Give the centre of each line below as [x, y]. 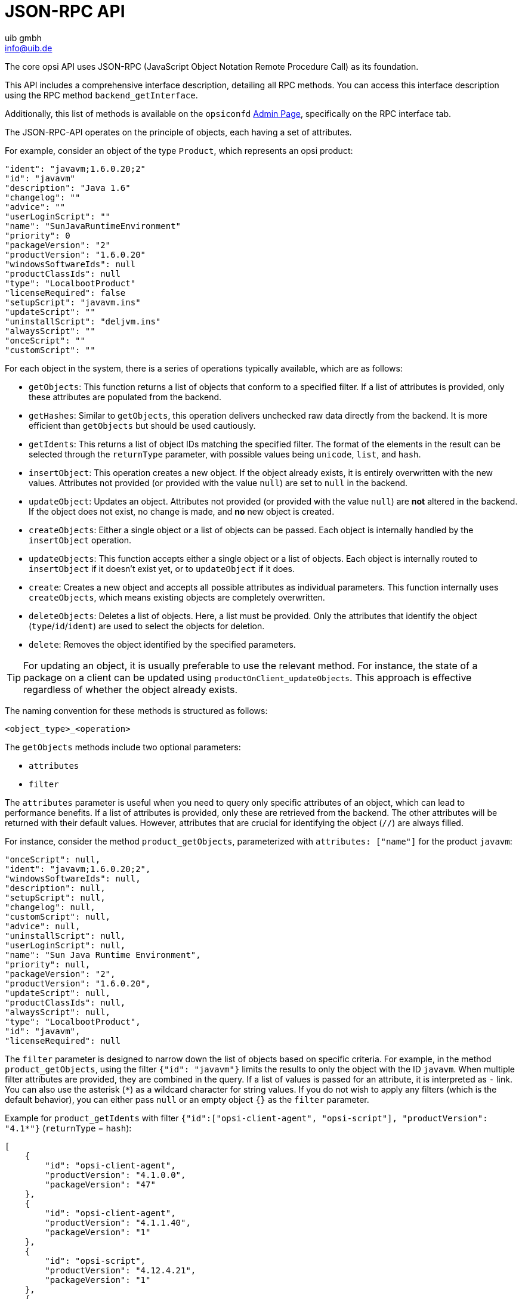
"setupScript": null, [55, 897]
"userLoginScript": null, [65, 945]
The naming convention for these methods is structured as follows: [136, 710]
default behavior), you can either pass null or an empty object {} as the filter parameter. [187, 1099]
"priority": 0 [38, 235]
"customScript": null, [58, 916]
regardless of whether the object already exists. [131, 689]
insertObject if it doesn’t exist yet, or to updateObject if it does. [162, 568]
